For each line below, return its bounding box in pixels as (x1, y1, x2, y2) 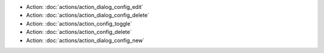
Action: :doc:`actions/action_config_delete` (26, 29, 132, 36)
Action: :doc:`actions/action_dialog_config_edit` (26, 4, 143, 10)
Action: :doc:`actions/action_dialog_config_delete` (26, 12, 149, 19)
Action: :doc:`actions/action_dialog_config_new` (26, 36, 145, 44)
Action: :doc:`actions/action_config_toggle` (26, 20, 132, 27)
